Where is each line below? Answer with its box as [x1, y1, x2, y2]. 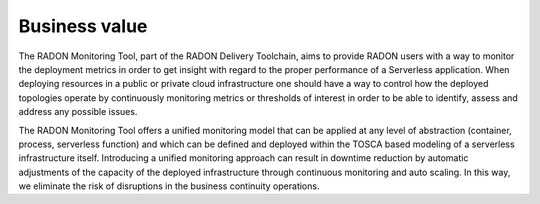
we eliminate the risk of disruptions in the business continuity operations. [18, 180, 320, 192]
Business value [18, 15, 148, 37]
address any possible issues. [18, 106, 138, 118]
